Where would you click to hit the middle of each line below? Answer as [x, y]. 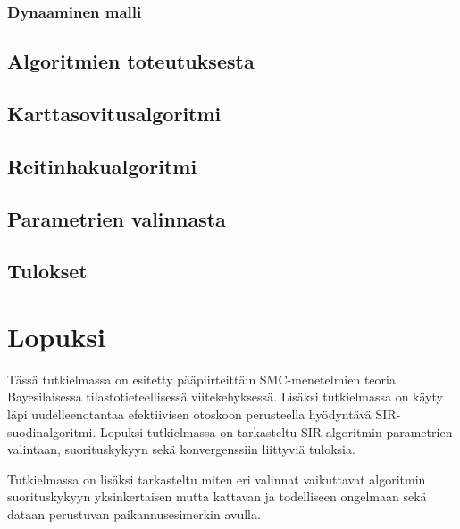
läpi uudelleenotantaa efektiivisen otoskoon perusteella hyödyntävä [189, 414]
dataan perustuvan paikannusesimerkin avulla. [134, 514]
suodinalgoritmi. [52, 431]
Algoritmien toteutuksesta [131, 61]
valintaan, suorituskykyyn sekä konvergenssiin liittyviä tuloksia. [181, 449]
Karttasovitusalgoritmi [114, 114]
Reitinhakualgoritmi [102, 165]
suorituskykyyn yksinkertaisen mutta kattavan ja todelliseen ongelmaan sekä [217, 496]
